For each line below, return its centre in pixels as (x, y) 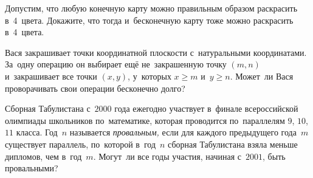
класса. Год (37, 132)
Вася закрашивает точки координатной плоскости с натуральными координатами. (156, 52)
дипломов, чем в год (43, 156)
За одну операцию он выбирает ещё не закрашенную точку (116, 64)
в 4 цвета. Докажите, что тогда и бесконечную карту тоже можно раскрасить (149, 20)
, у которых (150, 76)
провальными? (32, 168)
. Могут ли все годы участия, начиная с (167, 156)
